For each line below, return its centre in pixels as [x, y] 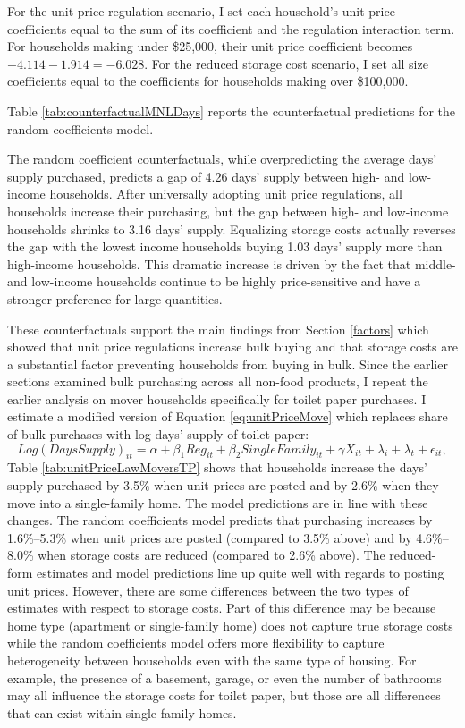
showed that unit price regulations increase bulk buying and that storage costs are [232, 347]
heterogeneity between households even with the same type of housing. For [212, 660]
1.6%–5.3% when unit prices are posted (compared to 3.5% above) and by [210, 537]
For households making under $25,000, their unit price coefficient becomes [210, 46]
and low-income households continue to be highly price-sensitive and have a [214, 281]
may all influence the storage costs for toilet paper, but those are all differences [224, 695]
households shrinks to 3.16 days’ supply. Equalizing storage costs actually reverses [232, 229]
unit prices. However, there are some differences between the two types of [208, 590]
